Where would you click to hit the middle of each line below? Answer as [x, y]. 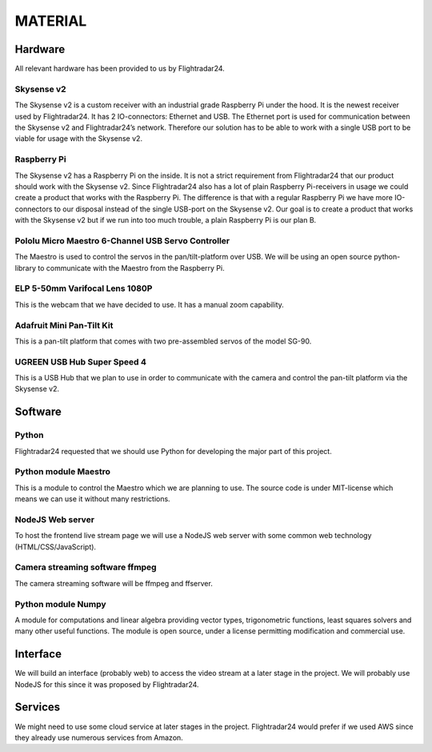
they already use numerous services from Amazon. [99, 738]
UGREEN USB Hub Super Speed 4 [81, 362]
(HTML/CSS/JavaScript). [55, 547]
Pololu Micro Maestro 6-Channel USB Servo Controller [122, 240]
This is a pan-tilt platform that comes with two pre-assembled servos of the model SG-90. [163, 341]
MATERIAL [51, 21]
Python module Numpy [60, 604]
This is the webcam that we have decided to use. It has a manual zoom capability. [149, 304]
